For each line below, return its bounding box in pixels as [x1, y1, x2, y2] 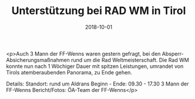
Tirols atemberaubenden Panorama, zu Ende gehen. [6, 69, 132, 76]
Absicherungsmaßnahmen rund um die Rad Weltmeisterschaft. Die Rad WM [6, 56, 189, 63]
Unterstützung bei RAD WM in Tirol [11, 4, 186, 18]
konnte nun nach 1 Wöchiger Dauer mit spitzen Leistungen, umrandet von [6, 63, 184, 70]
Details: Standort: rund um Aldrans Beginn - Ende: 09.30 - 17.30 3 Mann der [6, 80, 189, 87]
